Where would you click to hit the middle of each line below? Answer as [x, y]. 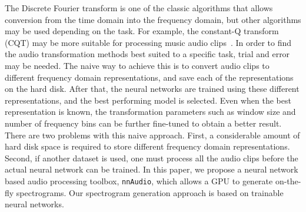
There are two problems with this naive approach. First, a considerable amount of [152, 135]
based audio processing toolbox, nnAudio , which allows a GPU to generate [139, 180]
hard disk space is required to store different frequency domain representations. [147, 146]
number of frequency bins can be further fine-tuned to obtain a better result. [143, 123]
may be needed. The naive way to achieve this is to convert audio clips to [137, 65]
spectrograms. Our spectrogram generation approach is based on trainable [150, 192]
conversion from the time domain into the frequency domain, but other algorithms [153, 19]
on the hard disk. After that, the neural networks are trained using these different [152, 89]
